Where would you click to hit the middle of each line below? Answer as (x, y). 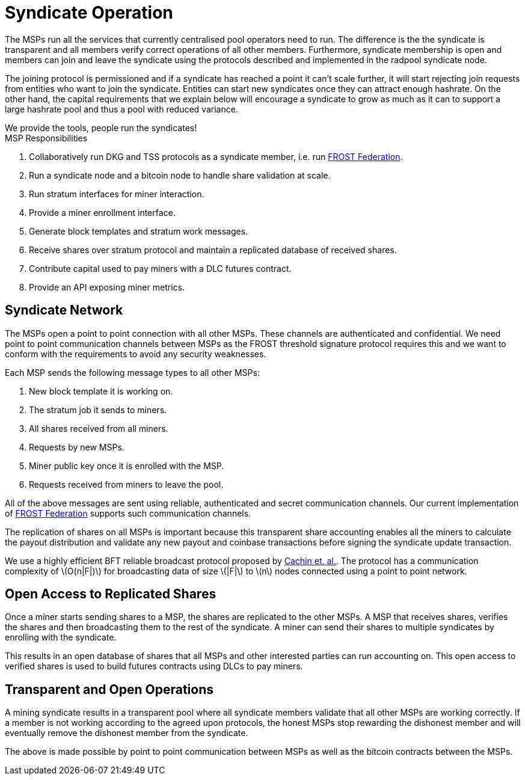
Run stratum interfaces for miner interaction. (117, 194)
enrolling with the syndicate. (61, 637)
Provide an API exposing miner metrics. (107, 287)
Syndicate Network (64, 310)
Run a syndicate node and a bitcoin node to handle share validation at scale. (180, 175)
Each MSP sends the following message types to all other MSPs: (132, 372)
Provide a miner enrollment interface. (102, 212)
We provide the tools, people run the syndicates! (101, 127)
